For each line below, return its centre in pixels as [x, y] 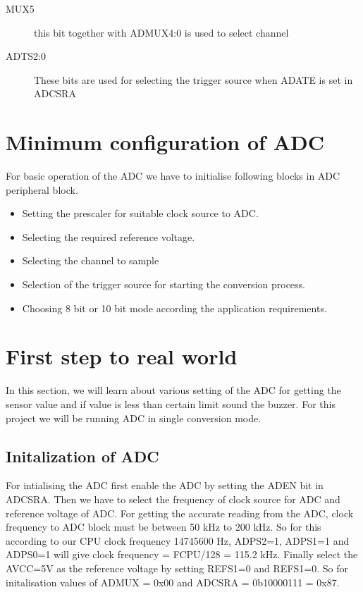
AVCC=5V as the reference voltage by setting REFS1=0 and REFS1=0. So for [177, 568]
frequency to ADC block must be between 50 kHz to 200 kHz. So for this [164, 527]
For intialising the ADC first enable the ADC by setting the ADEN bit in [165, 485]
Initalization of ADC [82, 456]
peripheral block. [42, 189]
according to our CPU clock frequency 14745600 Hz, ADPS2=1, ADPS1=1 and [178, 540]
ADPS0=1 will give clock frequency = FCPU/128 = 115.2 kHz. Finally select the [182, 554]
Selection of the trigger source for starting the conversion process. [164, 284]
